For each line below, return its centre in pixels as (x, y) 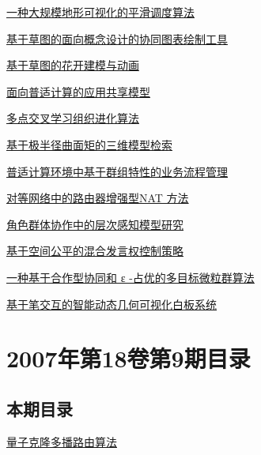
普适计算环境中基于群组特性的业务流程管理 (117, 171)
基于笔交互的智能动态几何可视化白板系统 (112, 304)
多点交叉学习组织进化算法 (73, 118)
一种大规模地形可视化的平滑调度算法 (100, 12)
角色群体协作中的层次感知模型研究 (95, 224)
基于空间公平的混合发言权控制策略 (95, 251)
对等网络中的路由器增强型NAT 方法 (98, 198)
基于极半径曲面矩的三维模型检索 (89, 144)
